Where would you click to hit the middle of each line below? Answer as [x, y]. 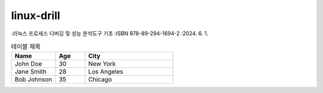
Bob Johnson [33, 79]
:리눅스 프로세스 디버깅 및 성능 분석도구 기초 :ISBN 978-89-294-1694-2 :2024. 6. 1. [110, 33]
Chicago [100, 79]
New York [102, 64]
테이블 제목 [26, 46]
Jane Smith [31, 72]
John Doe [28, 64]
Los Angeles [106, 72]
